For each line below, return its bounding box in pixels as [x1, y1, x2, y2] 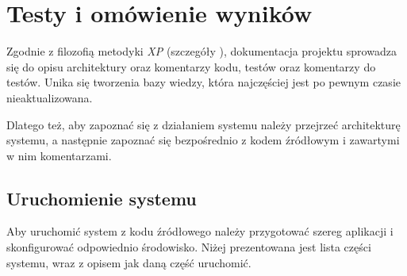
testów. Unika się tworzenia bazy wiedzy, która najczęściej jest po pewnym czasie [6, 74, 401, 90]
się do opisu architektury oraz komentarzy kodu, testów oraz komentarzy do [6, 58, 376, 75]
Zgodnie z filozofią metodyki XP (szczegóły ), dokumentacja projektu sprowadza [6, 43, 397, 59]
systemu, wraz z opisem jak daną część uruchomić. [6, 254, 251, 270]
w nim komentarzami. [6, 147, 112, 163]
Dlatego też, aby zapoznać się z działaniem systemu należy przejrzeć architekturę [6, 116, 401, 132]
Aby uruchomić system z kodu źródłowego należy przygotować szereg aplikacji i [6, 223, 394, 240]
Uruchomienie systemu [6, 186, 197, 210]
